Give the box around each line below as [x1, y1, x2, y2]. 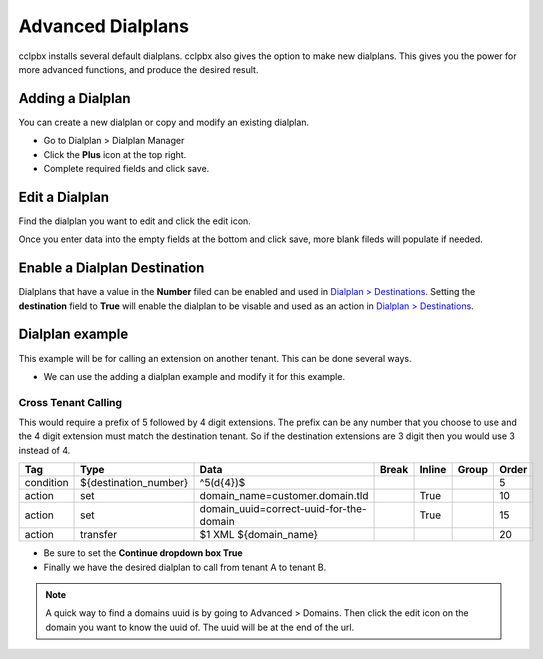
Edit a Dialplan [18, 188, 110, 205]
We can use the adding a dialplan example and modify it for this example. [43, 370, 345, 382]
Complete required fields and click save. [43, 163, 210, 175]
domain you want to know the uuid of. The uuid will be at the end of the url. [45, 621, 355, 633]
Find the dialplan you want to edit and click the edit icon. [18, 215, 252, 227]
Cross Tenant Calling [18, 395, 123, 409]
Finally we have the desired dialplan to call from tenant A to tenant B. [43, 561, 327, 573]
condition [24, 476, 69, 490]
